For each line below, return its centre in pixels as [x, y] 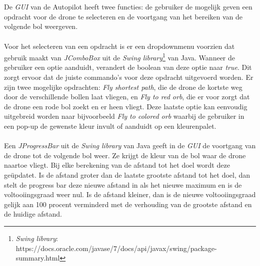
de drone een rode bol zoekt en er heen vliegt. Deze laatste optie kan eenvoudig [126, 106]
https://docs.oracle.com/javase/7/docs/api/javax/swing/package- [116, 248]
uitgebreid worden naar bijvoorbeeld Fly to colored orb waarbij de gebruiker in [124, 116]
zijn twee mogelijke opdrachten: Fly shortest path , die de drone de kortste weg [123, 87]
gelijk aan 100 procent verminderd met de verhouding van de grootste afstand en [128, 204]
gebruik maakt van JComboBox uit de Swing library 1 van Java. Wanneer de [119, 57]
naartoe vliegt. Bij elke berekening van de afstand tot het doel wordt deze [117, 165]
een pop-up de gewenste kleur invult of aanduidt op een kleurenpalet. [110, 126]
